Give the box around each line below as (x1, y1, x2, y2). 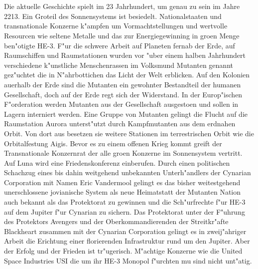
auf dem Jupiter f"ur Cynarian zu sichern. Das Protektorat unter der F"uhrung (4, 206, 245, 217)
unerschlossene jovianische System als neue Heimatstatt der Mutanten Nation (4, 187, 241, 197)
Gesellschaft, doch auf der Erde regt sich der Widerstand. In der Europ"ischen (4, 89, 243, 99)
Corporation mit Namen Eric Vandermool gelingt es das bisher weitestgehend (4, 177, 241, 187)
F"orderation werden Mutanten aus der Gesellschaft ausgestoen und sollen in (4, 99, 239, 109)
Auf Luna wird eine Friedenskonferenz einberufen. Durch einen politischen (4, 157, 230, 168)
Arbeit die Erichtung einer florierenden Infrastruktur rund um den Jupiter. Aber (4, 236, 250, 246)
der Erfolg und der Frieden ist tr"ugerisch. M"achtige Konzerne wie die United (4, 246, 243, 256)
